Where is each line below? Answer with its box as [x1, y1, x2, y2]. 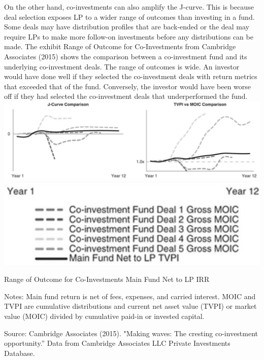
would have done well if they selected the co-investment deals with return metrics [4, 71, 257, 82]
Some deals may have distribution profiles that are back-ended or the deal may [4, 21, 249, 32]
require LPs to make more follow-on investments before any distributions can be [4, 31, 253, 42]
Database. [4, 347, 35, 358]
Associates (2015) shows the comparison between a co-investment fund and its [4, 51, 247, 61]
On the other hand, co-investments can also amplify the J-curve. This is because [4, 2, 254, 12]
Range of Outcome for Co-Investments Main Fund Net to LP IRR [4, 274, 210, 284]
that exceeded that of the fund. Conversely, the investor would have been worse [4, 81, 251, 91]
